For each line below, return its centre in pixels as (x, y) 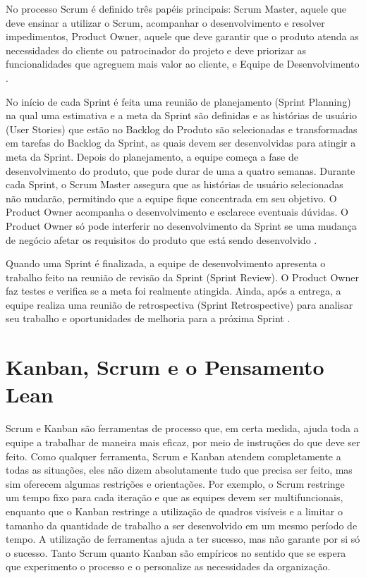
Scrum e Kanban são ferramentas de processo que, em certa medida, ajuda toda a (182, 428)
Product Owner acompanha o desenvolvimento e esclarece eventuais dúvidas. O (177, 212)
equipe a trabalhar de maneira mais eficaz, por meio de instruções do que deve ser (183, 442)
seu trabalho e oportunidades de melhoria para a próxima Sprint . (148, 318)
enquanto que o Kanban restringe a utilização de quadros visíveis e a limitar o (175, 511)
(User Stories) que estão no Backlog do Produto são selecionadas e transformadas (182, 129)
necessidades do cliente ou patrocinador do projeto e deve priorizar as (156, 50)
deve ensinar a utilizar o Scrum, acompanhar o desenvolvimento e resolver (165, 22)
